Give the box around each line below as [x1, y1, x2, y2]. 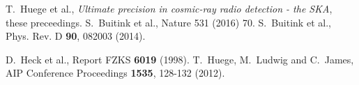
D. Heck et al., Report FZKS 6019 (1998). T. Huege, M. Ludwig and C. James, [6, 52, 354, 66]
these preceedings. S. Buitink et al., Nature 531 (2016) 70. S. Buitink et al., [6, 15, 331, 29]
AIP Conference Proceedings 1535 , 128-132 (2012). [6, 65, 225, 80]
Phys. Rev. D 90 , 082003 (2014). [6, 29, 146, 43]
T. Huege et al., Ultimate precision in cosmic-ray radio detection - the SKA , [6, 1, 333, 15]
